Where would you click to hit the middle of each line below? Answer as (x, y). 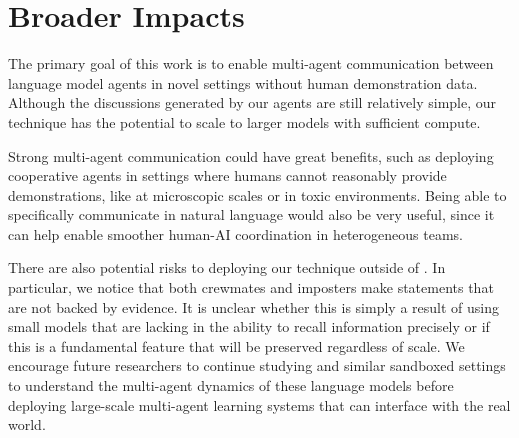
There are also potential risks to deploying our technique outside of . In (227, 267)
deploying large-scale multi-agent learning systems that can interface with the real (259, 404)
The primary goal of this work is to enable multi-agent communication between (251, 63)
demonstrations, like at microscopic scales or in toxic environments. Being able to (257, 194)
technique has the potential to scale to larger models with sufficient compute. (244, 121)
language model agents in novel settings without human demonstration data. (243, 82)
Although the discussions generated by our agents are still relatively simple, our (252, 102)
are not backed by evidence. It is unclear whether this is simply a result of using (253, 306)
